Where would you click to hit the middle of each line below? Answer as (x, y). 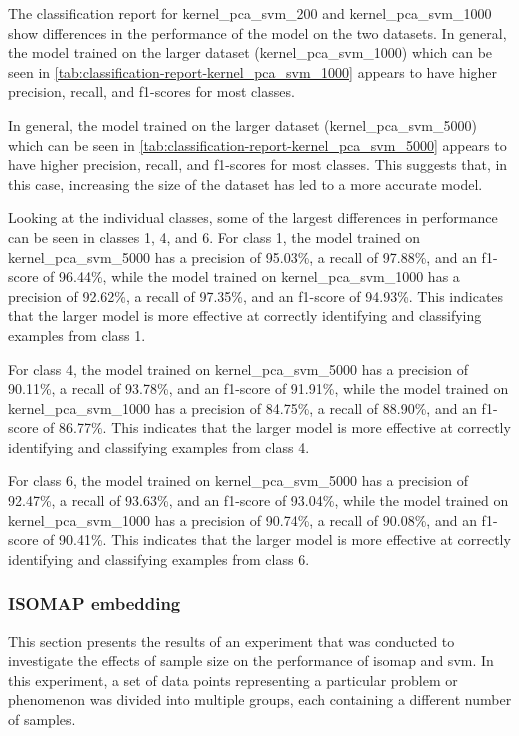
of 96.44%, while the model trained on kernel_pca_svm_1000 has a (251, 276)
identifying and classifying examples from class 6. (159, 558)
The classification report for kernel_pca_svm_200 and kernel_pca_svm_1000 (250, 13)
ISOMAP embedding (94, 603)
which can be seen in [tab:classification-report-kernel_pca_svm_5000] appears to (257, 144)
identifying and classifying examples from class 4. (159, 446)
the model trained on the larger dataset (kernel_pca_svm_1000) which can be (250, 52)
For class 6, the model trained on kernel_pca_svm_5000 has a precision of (238, 480)
